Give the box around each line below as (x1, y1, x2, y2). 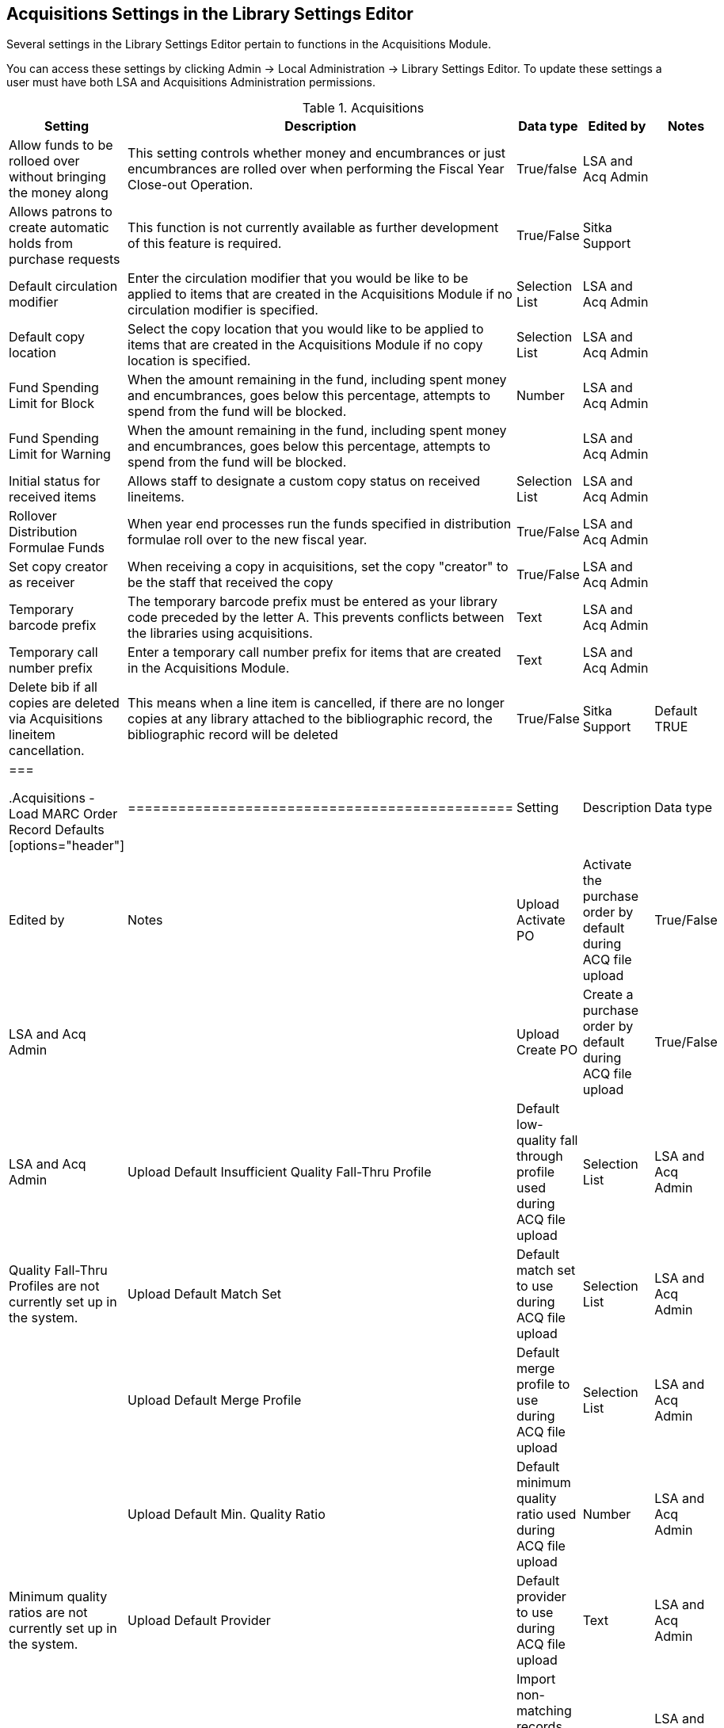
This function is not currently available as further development (128, 219, 499, 236)
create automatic (9, 219, 109, 236)
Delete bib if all (9, 679, 97, 696)
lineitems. (128, 489, 185, 505)
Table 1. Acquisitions (302, 100, 425, 116)
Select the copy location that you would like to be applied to (128, 321, 484, 338)
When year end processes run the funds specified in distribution (128, 516, 512, 532)
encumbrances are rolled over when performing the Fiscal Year (128, 161, 505, 177)
